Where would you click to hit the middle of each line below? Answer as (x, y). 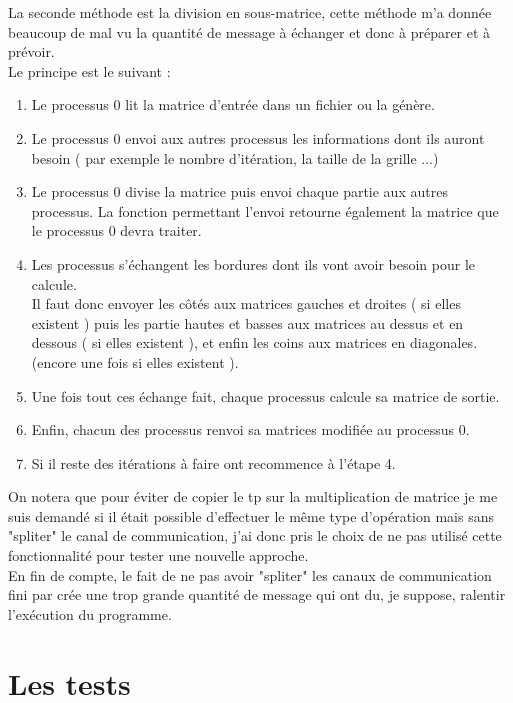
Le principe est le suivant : (89, 70)
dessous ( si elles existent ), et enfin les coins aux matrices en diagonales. (254, 342)
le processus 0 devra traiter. (116, 230)
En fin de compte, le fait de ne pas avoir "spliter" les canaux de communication (250, 574)
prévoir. (31, 51)
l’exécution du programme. (90, 613)
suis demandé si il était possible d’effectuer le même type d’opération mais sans (251, 515)
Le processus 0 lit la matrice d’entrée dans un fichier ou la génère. (233, 104)
